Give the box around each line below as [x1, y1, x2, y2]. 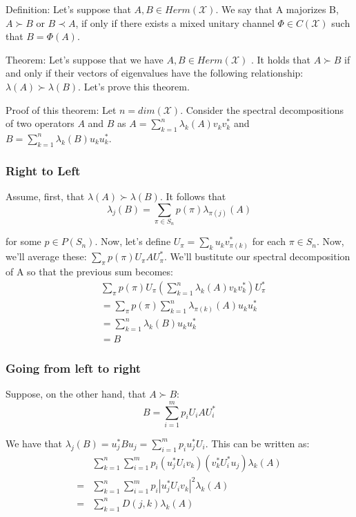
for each [252, 234, 286, 248]
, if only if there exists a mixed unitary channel [75, 15, 275, 30]
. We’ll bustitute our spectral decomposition [164, 249, 350, 264]
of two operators [6, 116, 75, 130]
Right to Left [6, 162, 81, 179]
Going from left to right [6, 359, 141, 376]
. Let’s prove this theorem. [78, 79, 190, 93]
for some [6, 234, 41, 248]
